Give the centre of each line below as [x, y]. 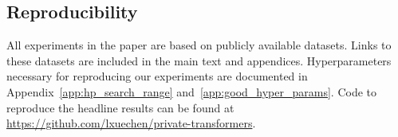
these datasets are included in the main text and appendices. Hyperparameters [199, 60]
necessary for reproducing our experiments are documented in [157, 76]
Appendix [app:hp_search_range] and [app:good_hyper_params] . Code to [192, 91]
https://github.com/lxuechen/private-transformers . [131, 123]
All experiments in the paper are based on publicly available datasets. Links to [199, 45]
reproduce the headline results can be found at [120, 107]
